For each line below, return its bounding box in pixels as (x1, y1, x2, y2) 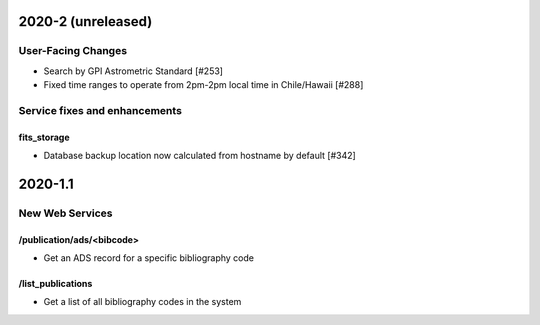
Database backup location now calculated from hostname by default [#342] (43, 150, 357, 162)
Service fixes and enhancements (18, 103, 182, 117)
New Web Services (18, 206, 114, 220)
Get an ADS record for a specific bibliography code (43, 252, 255, 264)
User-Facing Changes (18, 44, 128, 58)
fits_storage (18, 131, 70, 143)
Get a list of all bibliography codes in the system (43, 296, 242, 308)
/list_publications (18, 278, 93, 290)
